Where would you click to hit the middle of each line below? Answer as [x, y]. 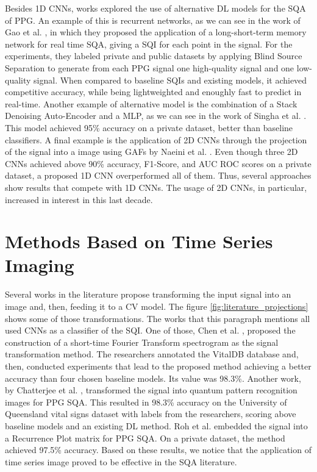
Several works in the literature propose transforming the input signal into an [148, 294]
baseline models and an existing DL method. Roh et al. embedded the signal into [156, 425]
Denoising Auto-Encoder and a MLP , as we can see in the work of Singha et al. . [156, 116]
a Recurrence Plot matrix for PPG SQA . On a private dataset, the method [145, 438]
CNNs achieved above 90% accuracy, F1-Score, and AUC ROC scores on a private [158, 163]
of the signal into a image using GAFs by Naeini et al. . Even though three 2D [151, 152]
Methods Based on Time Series [139, 241]
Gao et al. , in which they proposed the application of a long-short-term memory [156, 32]
